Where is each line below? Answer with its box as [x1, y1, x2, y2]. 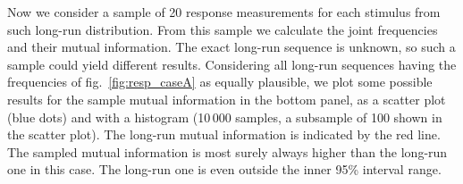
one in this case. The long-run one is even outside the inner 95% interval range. [7, 160, 442, 179]
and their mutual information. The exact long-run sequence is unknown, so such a [7, 38, 456, 56]
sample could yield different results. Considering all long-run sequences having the [7, 54, 457, 73]
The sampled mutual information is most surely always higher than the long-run [7, 142, 448, 161]
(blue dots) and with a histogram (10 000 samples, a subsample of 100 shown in [7, 107, 442, 126]
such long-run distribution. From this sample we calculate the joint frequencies [7, 20, 438, 38]
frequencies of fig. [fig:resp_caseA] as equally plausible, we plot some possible [7, 72, 433, 91]
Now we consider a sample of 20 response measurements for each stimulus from [7, 3, 441, 21]
